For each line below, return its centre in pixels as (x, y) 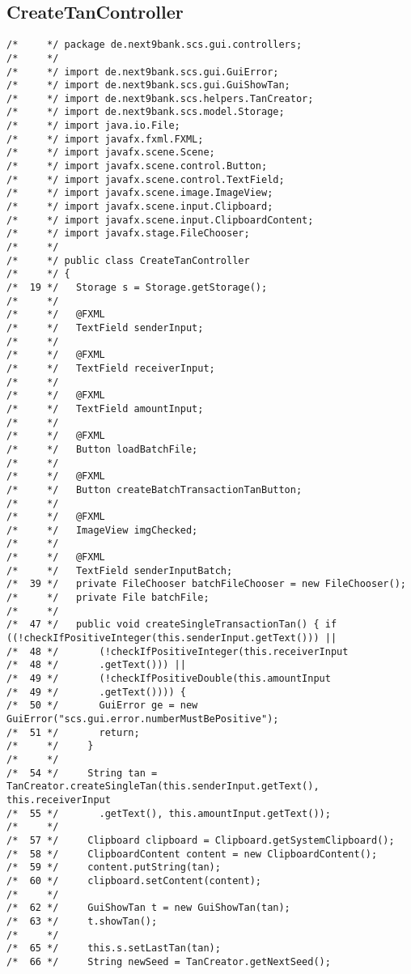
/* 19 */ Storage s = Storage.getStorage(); (137, 288)
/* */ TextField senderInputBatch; (120, 570)
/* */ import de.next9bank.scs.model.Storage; (146, 112)
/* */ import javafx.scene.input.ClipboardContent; (160, 220)
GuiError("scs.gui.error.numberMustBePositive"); (143, 719)
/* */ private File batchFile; (108, 598)
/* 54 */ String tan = (82, 773)
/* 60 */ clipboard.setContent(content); (134, 880)
